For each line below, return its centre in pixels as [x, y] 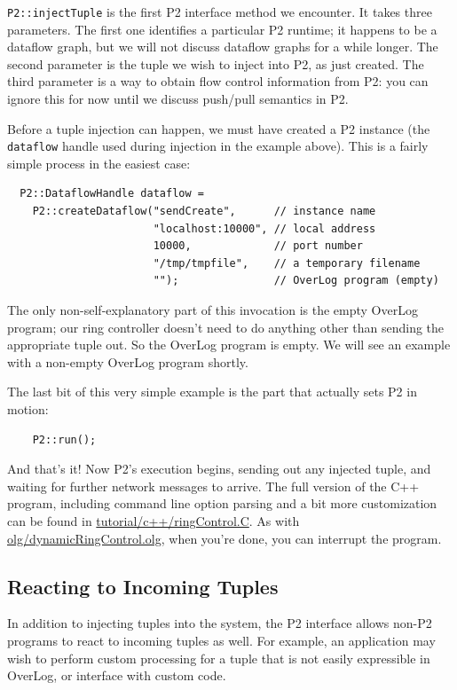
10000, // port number [258, 246]
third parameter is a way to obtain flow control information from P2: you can [218, 81]
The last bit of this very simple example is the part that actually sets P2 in [212, 392]
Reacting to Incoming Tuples [143, 586]
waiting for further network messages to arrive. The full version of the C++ [213, 486]
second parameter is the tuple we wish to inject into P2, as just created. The [216, 63]
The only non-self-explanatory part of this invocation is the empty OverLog [213, 310]
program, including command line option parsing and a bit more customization [222, 503]
